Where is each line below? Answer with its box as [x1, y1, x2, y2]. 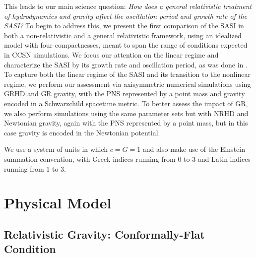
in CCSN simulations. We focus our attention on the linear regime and [4, 49, 219, 60]
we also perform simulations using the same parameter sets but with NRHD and [4, 108, 249, 118]
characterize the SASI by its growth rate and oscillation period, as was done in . [4, 59, 248, 69]
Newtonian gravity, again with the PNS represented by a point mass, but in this [4, 118, 248, 128]
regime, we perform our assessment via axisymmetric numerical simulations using [4, 78, 251, 89]
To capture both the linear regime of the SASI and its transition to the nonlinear [4, 69, 251, 79]
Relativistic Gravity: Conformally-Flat [4, 226, 205, 242]
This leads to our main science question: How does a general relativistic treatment [4, 1, 252, 11]
